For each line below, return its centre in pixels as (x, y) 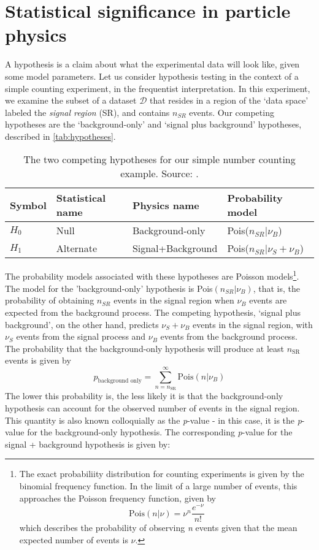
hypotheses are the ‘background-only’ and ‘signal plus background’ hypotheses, (153, 124)
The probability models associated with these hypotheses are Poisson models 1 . (152, 275)
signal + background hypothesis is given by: (88, 444)
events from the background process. (229, 336)
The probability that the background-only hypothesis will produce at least (145, 348)
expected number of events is (74, 539)
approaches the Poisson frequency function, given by (117, 498)
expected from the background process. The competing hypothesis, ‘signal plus (153, 312)
